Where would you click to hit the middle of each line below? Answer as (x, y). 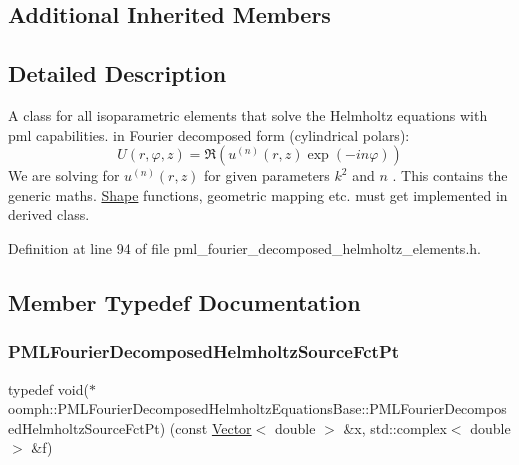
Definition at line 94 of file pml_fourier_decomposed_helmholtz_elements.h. (244, 247)
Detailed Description (117, 73)
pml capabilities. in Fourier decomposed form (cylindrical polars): (209, 134)
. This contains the (450, 175)
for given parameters (267, 175)
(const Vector (210, 427)
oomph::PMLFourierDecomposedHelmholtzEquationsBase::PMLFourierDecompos (257, 408)
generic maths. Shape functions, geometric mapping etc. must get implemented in (258, 194)
